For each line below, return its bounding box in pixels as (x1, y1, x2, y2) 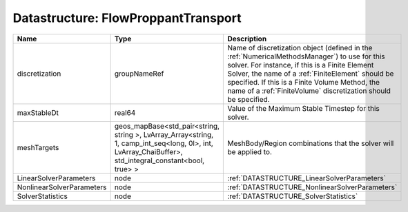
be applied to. (227, 147, 273, 156)
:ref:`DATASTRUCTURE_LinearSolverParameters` (227, 173, 387, 182)
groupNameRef (114, 69, 164, 78)
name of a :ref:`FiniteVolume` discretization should (227, 86, 391, 96)
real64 (114, 107, 136, 117)
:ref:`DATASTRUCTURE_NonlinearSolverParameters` (227, 182, 398, 192)
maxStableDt (17, 107, 59, 117)
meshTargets (17, 142, 59, 152)
